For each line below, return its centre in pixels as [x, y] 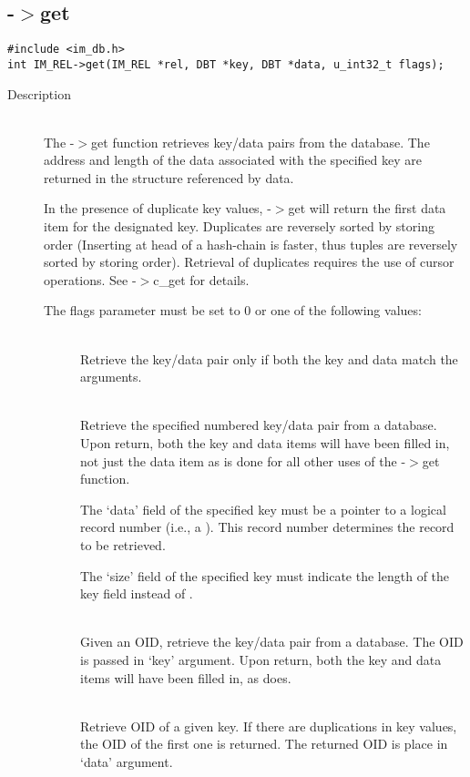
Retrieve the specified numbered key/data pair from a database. [259, 425]
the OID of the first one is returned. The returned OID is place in [264, 744]
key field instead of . [137, 593]
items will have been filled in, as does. [186, 677]
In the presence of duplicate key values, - [158, 208]
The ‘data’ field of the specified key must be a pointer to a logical [263, 509]
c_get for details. [201, 279]
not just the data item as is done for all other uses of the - [243, 460]
